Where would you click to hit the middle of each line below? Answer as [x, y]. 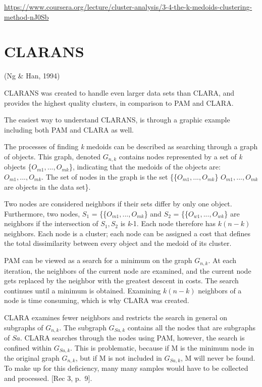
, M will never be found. [218, 358]
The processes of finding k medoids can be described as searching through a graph [131, 146]
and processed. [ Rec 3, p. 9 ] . [48, 378]
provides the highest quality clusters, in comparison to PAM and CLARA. [119, 102]
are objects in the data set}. [47, 186]
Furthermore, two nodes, [42, 213]
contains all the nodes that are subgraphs [191, 327]
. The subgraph [83, 327]
